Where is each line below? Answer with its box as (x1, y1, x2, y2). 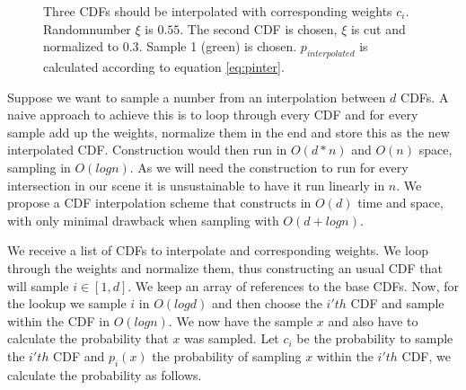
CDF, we (401, 346, 452, 365)
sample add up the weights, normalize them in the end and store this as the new (7, 122, 450, 141)
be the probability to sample (296, 329, 453, 348)
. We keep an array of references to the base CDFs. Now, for (127, 276, 459, 295)
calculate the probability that (7, 329, 169, 348)
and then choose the (211, 294, 322, 313)
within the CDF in (7, 311, 110, 330)
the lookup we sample (7, 294, 127, 313)
